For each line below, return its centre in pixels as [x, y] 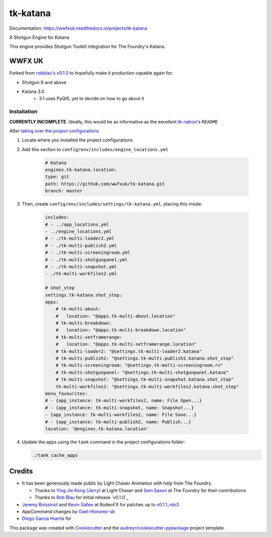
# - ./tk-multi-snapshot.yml [81, 266]
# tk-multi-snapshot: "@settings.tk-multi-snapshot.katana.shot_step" [145, 380]
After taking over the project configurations [54, 130]
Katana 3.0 [33, 92]
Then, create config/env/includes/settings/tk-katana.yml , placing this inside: [112, 204]
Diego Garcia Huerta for [47, 518]
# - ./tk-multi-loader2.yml [80, 239]
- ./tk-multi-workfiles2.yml [81, 274]
